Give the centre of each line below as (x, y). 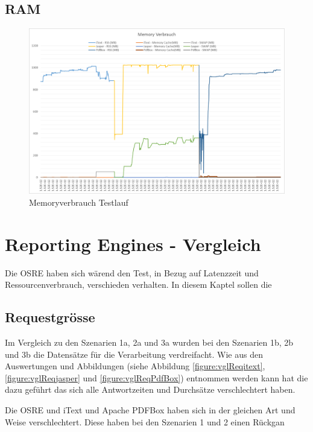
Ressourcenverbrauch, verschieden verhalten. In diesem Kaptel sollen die (138, 284)
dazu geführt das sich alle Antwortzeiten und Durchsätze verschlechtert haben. (150, 389)
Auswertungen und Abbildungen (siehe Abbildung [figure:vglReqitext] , (135, 366)
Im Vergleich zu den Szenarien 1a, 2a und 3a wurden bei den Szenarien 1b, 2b (149, 342)
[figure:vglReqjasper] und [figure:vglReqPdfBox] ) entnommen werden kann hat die (156, 377)
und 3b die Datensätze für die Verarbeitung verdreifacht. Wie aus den (134, 354)
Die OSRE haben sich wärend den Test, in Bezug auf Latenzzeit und (132, 272)
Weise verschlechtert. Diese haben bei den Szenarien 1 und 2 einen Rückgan (145, 421)
